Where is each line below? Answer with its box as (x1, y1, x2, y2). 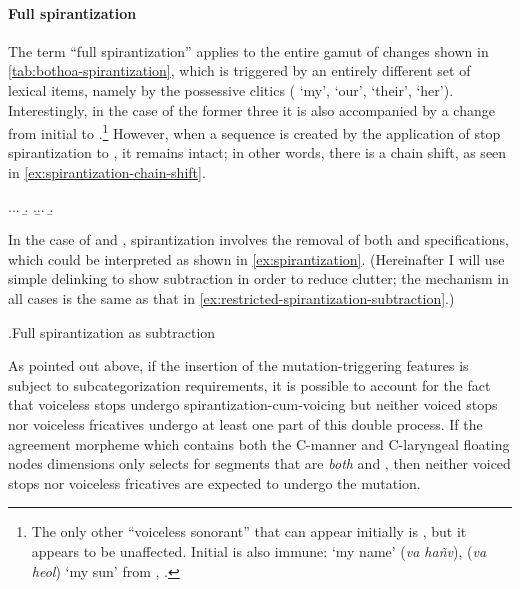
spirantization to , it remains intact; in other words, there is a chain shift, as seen (8, 142, 507, 163)
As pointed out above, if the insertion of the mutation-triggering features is (8, 355, 469, 376)
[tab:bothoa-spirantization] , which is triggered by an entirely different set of (8, 60, 471, 81)
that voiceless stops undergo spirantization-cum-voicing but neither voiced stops (8, 394, 498, 415)
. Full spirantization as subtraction (8, 321, 216, 342)
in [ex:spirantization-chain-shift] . (8, 162, 206, 183)
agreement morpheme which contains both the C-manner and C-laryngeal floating (8, 433, 510, 454)
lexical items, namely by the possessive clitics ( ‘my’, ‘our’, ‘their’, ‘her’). (8, 79, 454, 100)
